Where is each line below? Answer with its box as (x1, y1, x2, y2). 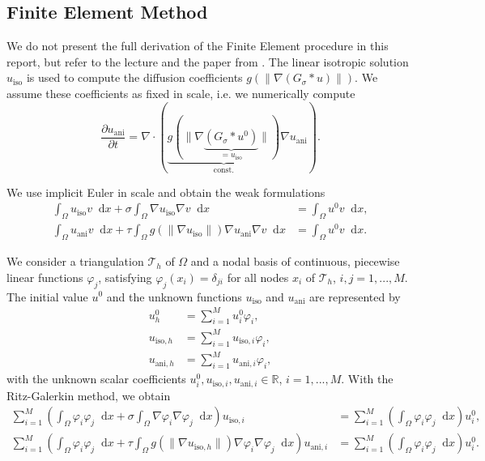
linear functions (6, 268, 83, 285)
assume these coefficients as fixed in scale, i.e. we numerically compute (6, 84, 355, 101)
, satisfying (98, 268, 152, 285)
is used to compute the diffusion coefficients (26, 69, 243, 86)
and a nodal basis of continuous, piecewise (190, 253, 400, 270)
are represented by (309, 288, 401, 305)
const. (213, 166, 234, 175)
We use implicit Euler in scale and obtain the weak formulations (6, 183, 325, 200)
